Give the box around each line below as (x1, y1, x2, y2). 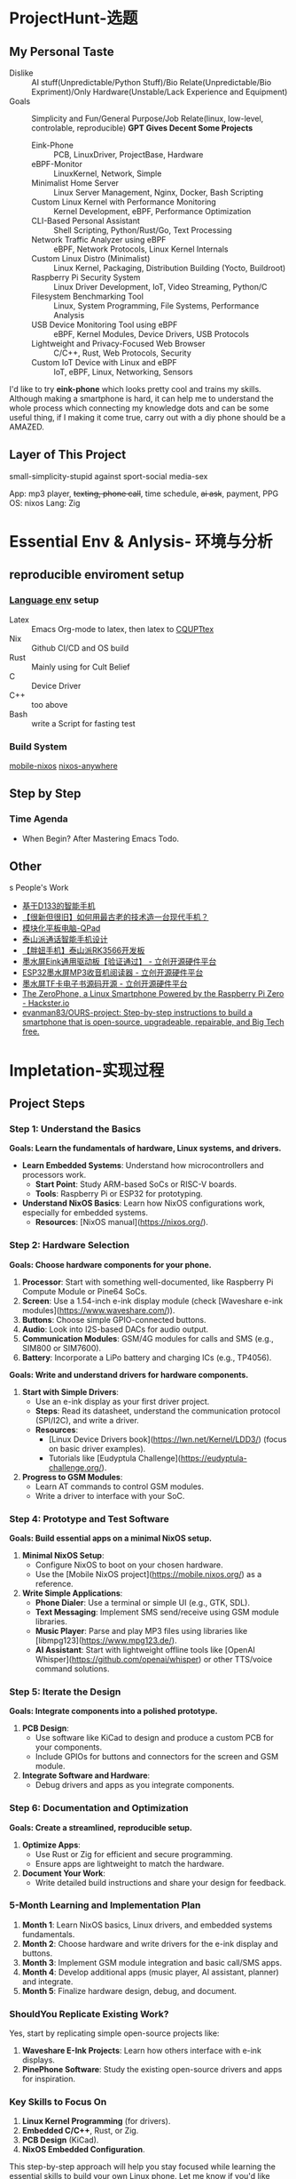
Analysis (53, 310, 85, 320)
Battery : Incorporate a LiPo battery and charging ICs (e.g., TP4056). (21, 1352, 272, 1363)
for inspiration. (21, 2073, 75, 2085)
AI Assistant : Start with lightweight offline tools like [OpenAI (35, 1644, 255, 1654)
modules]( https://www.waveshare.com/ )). (21, 1304, 175, 1316)
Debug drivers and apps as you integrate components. (35, 1780, 235, 1790)
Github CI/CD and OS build (31, 642, 129, 653)
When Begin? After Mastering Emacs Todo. (21, 833, 180, 844)
